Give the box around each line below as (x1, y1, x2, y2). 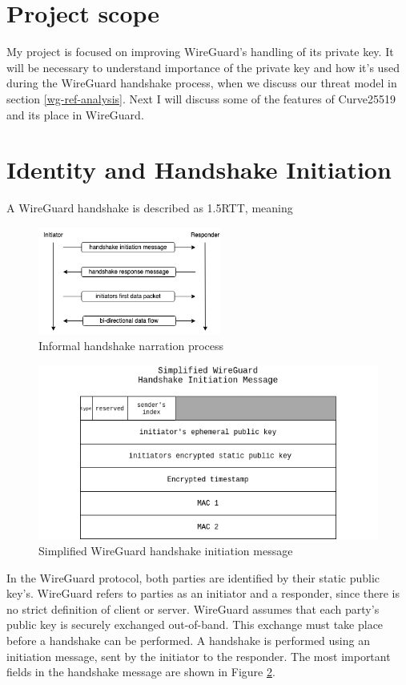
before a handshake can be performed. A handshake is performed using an (6, 631, 370, 648)
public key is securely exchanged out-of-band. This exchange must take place (6, 616, 384, 633)
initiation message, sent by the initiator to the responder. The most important (6, 647, 391, 664)
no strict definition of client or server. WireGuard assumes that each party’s (6, 600, 380, 617)
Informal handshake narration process (38, 337, 224, 354)
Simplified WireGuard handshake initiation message (38, 542, 293, 558)
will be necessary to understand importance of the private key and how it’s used (6, 58, 400, 75)
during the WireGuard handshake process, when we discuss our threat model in (6, 75, 397, 91)
